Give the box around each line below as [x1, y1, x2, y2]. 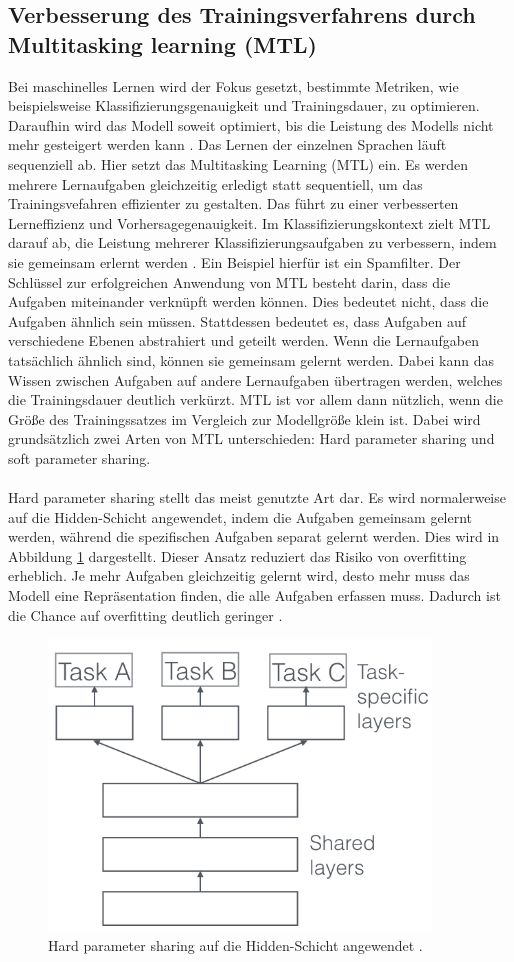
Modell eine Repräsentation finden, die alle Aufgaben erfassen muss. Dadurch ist [8, 585, 501, 606]
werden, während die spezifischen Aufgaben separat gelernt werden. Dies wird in [8, 526, 500, 547]
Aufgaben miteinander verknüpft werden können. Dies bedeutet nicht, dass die [8, 291, 489, 312]
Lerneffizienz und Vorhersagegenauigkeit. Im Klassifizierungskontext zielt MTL [8, 212, 491, 233]
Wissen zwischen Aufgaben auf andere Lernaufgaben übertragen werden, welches [8, 369, 503, 390]
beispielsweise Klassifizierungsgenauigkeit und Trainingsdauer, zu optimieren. [8, 95, 480, 116]
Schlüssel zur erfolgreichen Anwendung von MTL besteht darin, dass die [8, 271, 451, 292]
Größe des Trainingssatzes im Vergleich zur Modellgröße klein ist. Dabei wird [8, 408, 481, 429]
